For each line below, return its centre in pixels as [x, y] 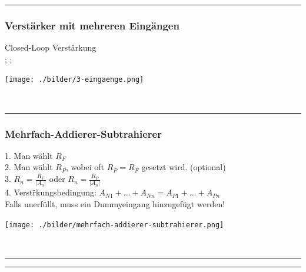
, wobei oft [85, 167]
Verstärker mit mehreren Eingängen [92, 25]
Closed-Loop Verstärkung [51, 47]
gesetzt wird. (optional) [184, 167]
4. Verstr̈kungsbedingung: [51, 192]
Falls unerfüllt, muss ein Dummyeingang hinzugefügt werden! [115, 203]
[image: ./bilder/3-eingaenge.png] [74, 80]
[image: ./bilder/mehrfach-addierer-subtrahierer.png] [114, 225]
